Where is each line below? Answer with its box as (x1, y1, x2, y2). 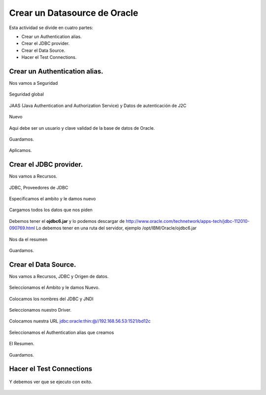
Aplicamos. (9, 147, 32, 153)
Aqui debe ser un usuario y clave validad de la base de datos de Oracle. (9, 125, 155, 131)
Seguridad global (9, 91, 44, 97)
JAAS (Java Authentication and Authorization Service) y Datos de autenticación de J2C (9, 103, 187, 108)
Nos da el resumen (9, 236, 48, 242)
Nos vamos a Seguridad (9, 80, 58, 86)
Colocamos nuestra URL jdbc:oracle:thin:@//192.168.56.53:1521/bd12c (9, 318, 151, 324)
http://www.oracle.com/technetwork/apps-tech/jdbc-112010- (126, 218, 250, 224)
